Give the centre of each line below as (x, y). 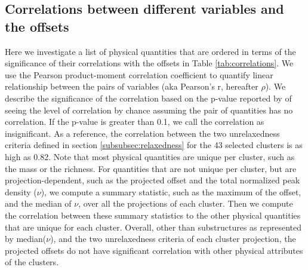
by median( (26, 239)
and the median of (38, 203)
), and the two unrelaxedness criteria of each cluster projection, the (173, 239)
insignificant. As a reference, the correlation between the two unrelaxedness (142, 133)
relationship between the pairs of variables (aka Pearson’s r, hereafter (132, 86)
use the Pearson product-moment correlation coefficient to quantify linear (139, 74)
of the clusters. (32, 262)
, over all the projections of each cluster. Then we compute (186, 203)
